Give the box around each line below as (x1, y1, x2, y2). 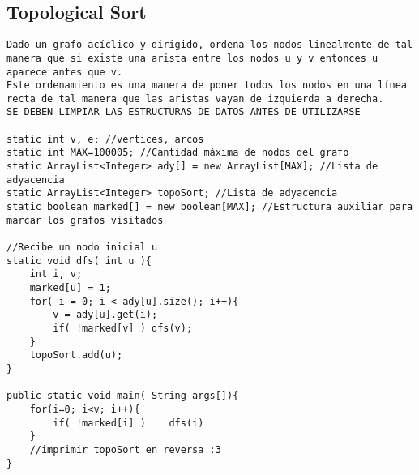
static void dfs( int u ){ (6, 255, 152, 267)
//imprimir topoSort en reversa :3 (29, 443, 221, 456)
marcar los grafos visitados (6, 214, 164, 226)
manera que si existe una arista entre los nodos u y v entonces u (6, 52, 378, 64)
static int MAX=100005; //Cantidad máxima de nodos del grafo (6, 147, 349, 159)
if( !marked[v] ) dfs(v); (53, 322, 193, 334)
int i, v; (29, 268, 83, 280)
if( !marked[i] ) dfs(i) (53, 417, 204, 429)
